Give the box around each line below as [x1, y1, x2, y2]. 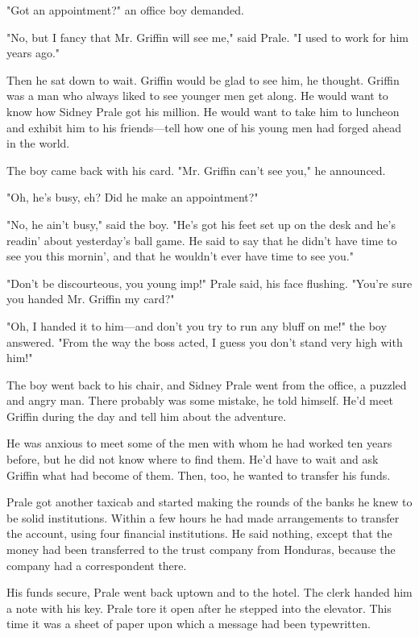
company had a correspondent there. [6, 556, 187, 573]
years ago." [6, 44, 60, 61]
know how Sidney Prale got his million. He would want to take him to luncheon [6, 102, 400, 119]
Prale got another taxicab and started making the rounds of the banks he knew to [6, 493, 413, 510]
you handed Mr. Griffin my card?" [6, 290, 175, 307]
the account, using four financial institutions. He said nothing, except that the [6, 525, 392, 542]
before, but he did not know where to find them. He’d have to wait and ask [6, 451, 379, 468]
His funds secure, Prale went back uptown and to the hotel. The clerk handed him [6, 584, 413, 601]
